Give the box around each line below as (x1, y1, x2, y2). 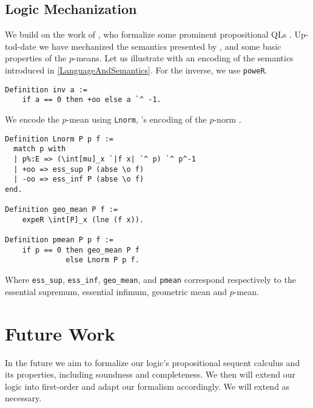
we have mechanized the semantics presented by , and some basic (39, 39, 281, 52)
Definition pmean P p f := (5, 236, 113, 245)
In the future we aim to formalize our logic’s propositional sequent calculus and (5, 356, 300, 369)
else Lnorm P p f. (66, 256, 140, 265)
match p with (13, 144, 66, 154)
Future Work (5, 321, 115, 345)
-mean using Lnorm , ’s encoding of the (66, 112, 207, 125)
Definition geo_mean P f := (5, 205, 118, 214)
